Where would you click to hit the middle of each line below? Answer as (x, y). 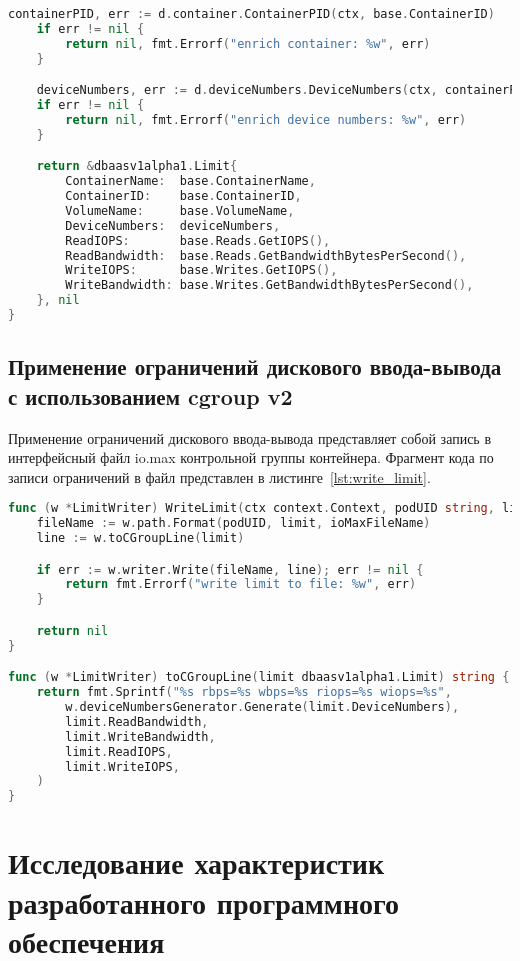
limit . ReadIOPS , (119, 751)
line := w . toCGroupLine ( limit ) (140, 538)
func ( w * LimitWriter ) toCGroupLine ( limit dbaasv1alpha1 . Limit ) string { (259, 677)
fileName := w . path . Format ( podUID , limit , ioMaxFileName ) (233, 523)
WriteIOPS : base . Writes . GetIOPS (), (201, 270)
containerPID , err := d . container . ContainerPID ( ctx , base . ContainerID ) (251, 14)
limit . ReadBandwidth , (137, 721)
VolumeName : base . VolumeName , (180, 210)
